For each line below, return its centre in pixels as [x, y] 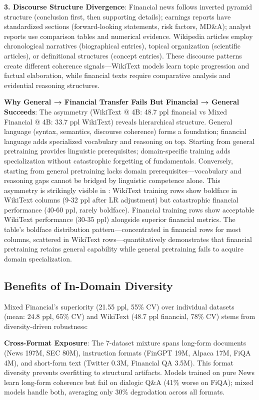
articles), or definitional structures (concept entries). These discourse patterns [123, 55]
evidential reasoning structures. [52, 85]
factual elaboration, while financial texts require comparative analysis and [117, 75]
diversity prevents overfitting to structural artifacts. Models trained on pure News [129, 372]
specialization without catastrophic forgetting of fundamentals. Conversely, [118, 160]
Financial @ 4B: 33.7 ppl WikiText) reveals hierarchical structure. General [118, 121]
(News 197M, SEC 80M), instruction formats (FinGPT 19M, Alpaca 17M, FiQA [127, 353]
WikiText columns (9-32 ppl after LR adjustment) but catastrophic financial [121, 200]
